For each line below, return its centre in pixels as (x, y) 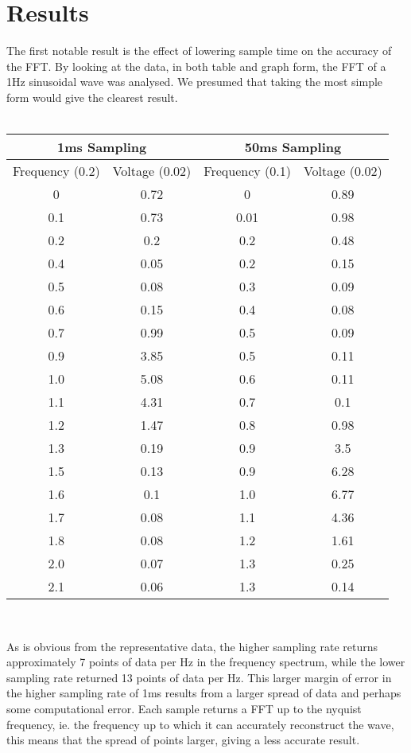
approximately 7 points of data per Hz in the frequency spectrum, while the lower (206, 662)
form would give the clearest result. (92, 97)
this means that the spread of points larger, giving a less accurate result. (183, 740)
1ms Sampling (102, 147)
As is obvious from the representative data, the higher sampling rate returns (192, 646)
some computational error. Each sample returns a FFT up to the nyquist (184, 709)
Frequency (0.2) (56, 171)
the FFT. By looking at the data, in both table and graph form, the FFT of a (196, 66)
